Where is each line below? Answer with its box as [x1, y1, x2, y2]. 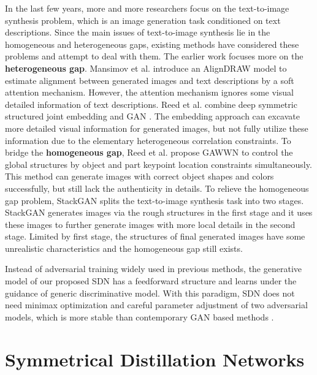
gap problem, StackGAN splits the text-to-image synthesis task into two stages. [5, 194, 304, 206]
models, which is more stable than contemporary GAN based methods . [5, 310, 274, 323]
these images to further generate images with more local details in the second [5, 218, 296, 230]
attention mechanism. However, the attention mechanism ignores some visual [5, 86, 294, 99]
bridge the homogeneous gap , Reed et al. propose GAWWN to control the [5, 146, 293, 159]
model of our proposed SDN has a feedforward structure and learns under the [5, 275, 297, 287]
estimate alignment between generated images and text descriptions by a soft [5, 74, 294, 86]
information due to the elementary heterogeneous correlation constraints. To [5, 134, 291, 146]
